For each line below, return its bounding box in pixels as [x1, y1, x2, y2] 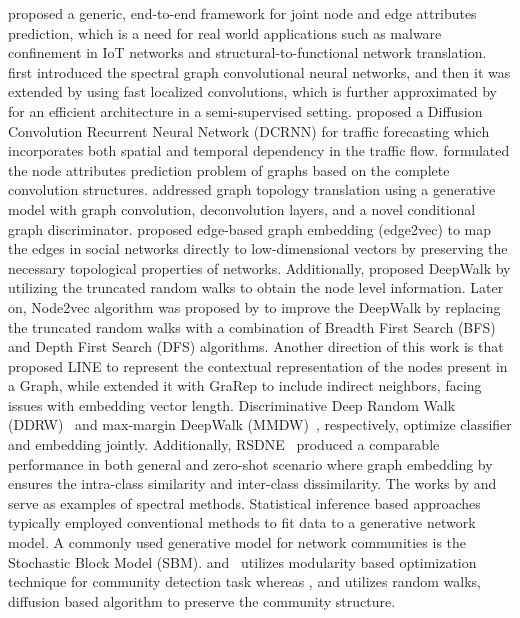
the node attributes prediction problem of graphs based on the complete [8, 159, 450, 180]
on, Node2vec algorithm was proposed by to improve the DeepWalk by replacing [8, 296, 501, 317]
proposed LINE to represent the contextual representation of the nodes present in [8, 355, 508, 376]
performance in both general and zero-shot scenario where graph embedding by [8, 453, 493, 474]
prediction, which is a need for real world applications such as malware [8, 22, 442, 43]
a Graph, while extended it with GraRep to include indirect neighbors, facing [8, 375, 482, 396]
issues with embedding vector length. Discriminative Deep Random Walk [8, 394, 456, 415]
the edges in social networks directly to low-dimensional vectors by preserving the [8, 238, 508, 259]
